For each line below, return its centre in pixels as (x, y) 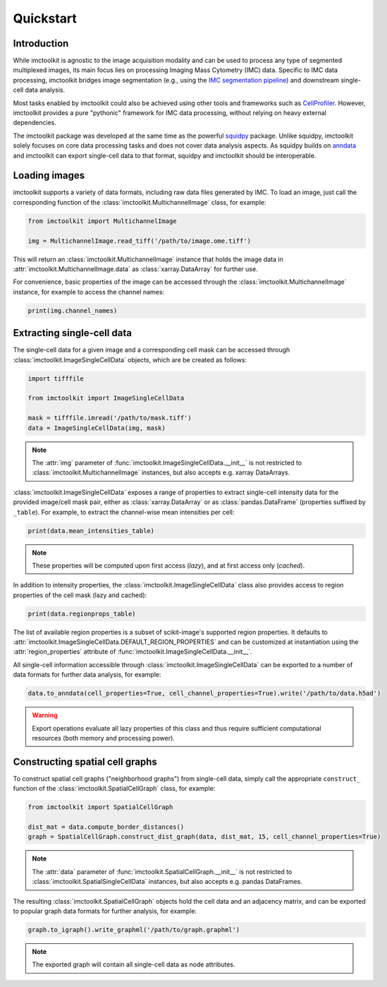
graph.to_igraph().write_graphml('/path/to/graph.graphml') (134, 929)
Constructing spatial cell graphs (85, 761)
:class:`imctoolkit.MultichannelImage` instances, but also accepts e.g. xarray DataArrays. (161, 472)
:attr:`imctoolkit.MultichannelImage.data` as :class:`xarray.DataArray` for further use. (135, 269)
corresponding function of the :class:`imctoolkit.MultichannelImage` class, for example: (140, 202)
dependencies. (35, 123)
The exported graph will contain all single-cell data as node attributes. (134, 964)
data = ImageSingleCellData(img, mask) (97, 428)
